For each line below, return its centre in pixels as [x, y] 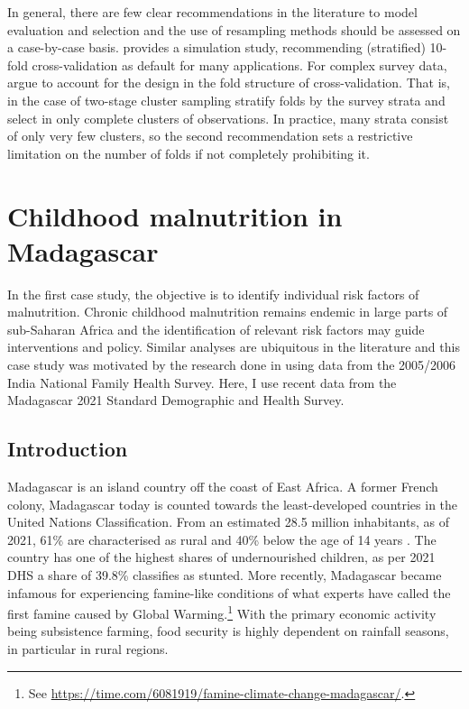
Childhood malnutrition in [175, 215]
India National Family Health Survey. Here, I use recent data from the [202, 382]
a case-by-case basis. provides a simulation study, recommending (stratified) [216, 47]
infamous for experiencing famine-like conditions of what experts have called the [229, 592]
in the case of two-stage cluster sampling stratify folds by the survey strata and [226, 100]
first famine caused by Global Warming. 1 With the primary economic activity [222, 612]
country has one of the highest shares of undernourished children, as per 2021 [221, 557]
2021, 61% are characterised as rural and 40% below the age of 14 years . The [222, 539]
